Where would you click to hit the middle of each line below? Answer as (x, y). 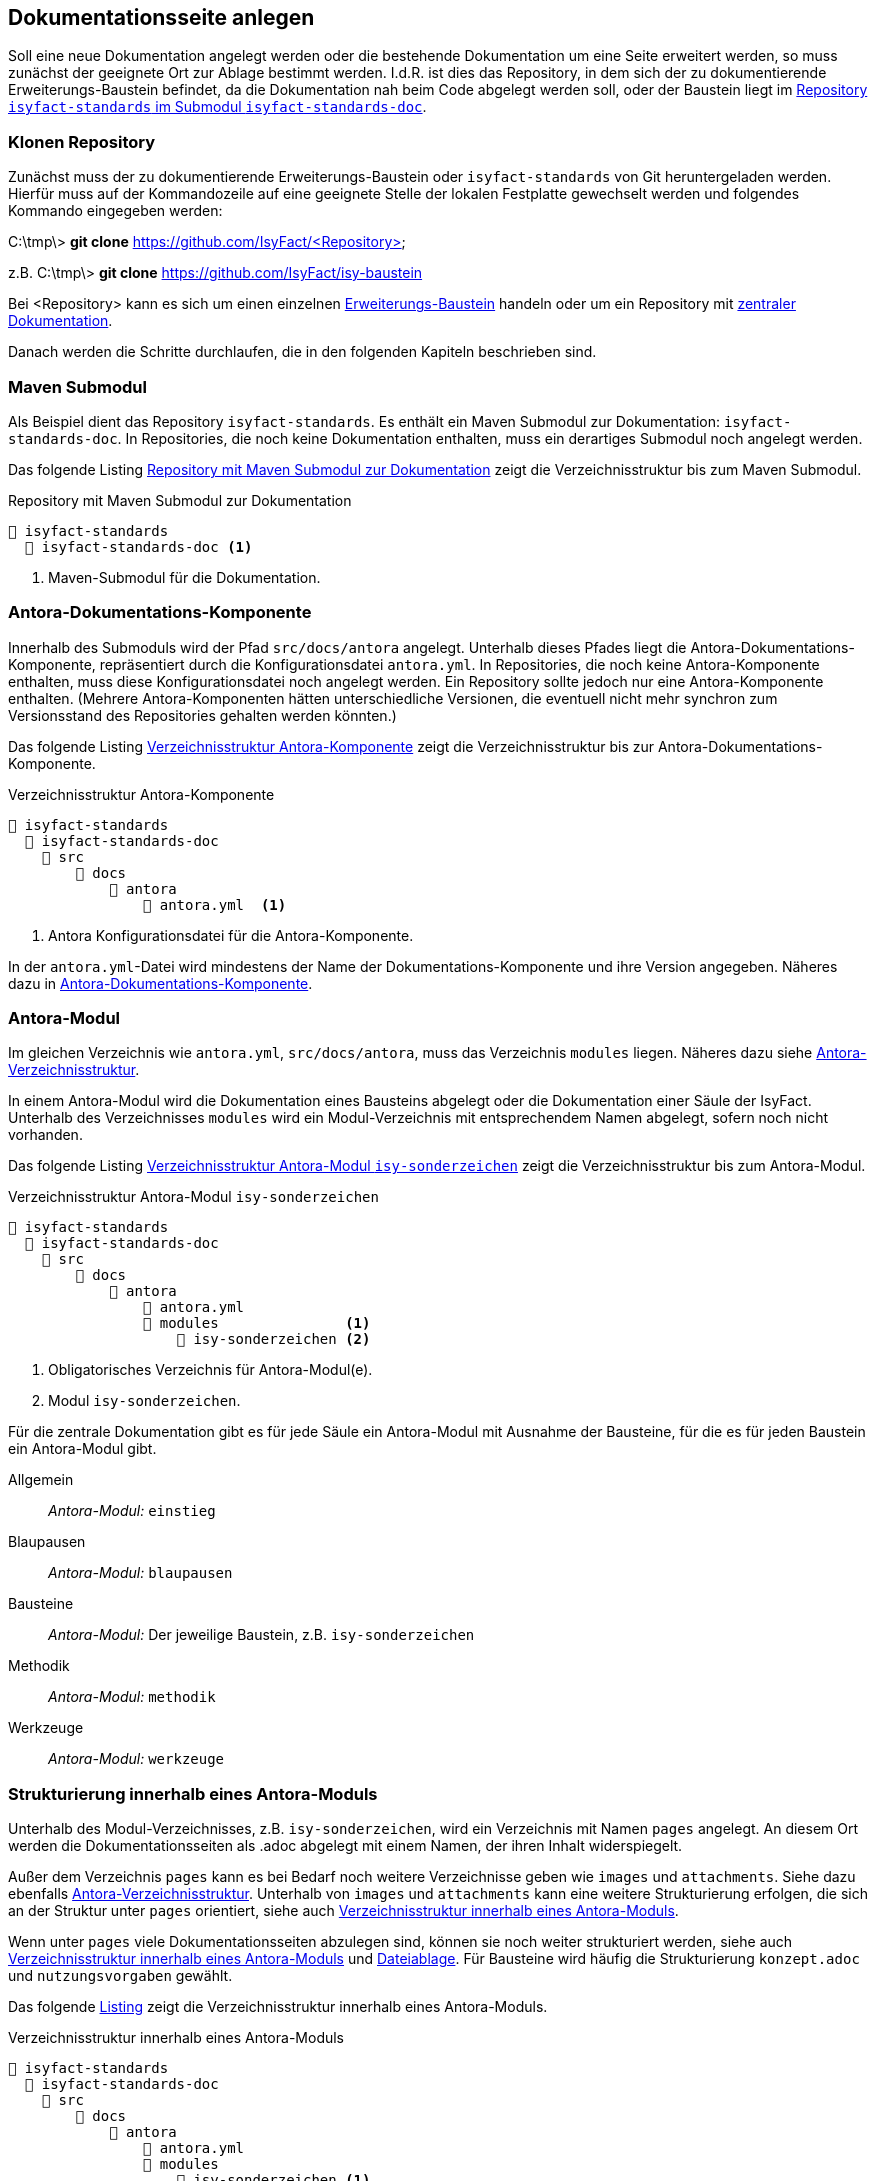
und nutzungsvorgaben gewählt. (120, 1976)
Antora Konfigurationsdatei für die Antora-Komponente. (231, 935)
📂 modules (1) (256, 1323)
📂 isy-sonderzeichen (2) (273, 1339)
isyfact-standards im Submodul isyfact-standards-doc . (217, 107)
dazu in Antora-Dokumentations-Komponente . (160, 983)
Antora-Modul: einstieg (132, 1511)
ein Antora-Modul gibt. (82, 1449)
